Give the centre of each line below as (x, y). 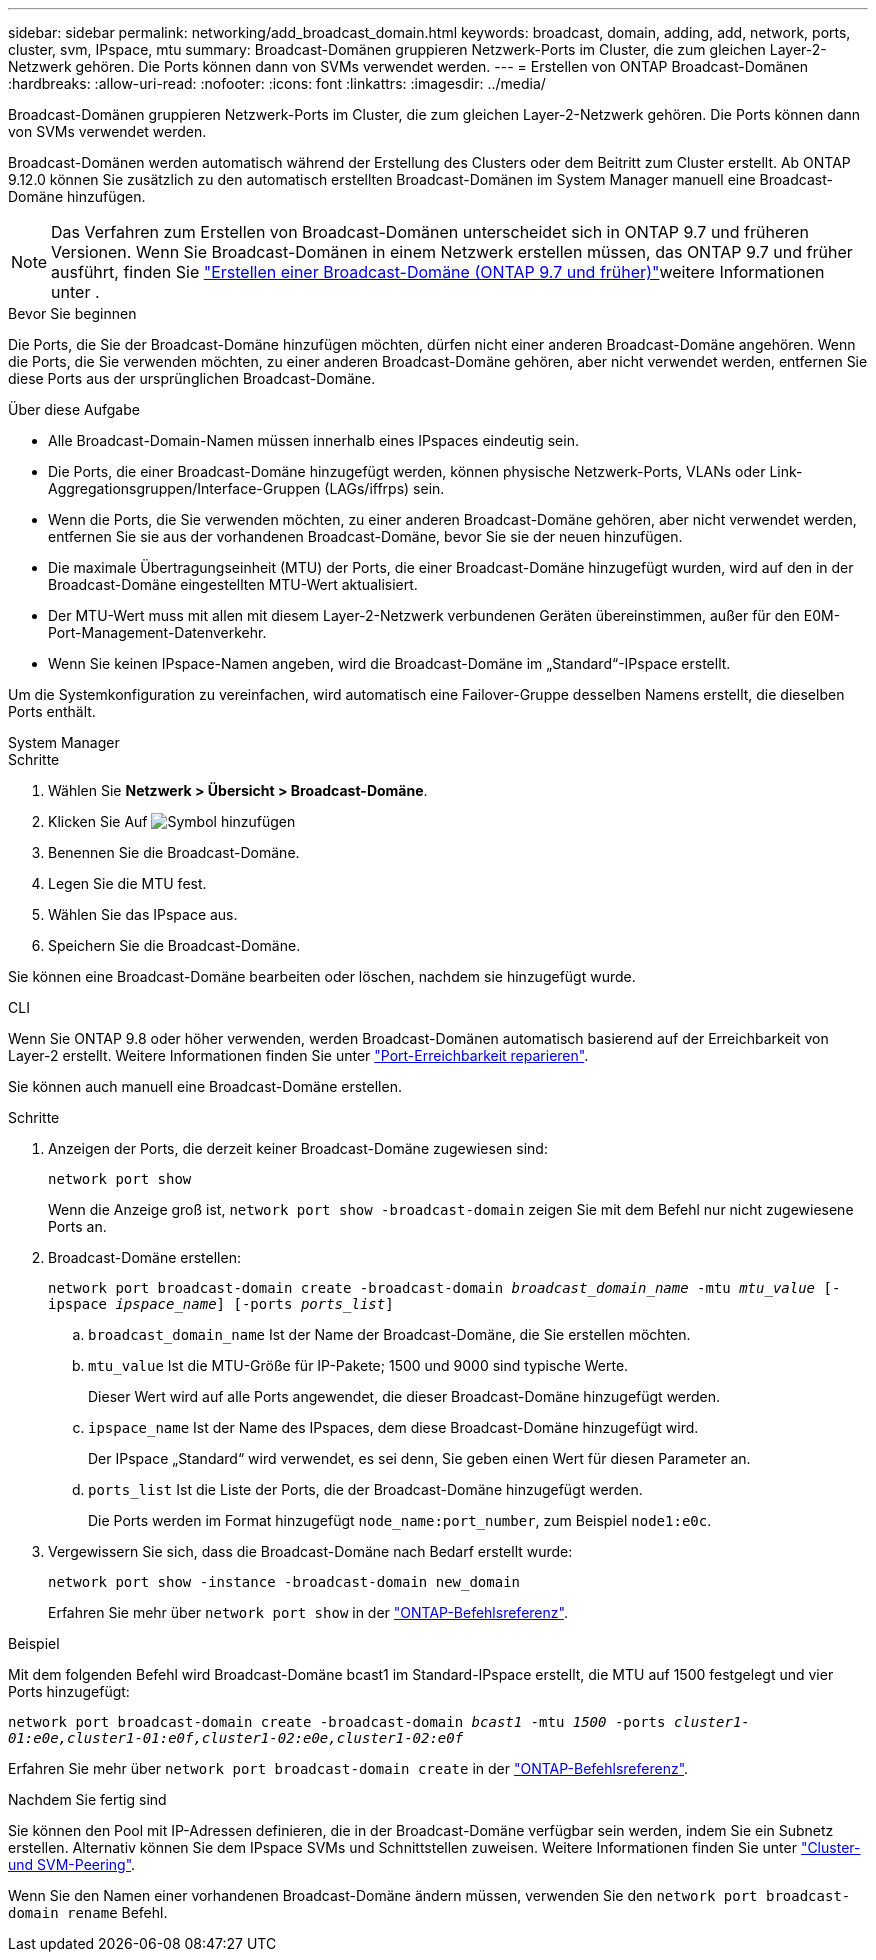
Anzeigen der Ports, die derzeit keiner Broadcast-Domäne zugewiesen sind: (298, 1148)
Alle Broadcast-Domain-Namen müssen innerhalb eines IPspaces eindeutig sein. (313, 440)
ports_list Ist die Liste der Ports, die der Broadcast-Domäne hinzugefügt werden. (365, 1489)
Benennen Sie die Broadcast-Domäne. (174, 852)
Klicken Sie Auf (98, 821)
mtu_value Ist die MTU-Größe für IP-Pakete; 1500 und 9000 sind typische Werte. (358, 1365)
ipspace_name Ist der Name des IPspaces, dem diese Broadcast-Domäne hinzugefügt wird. (393, 1427)
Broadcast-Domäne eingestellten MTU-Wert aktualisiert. (233, 584)
